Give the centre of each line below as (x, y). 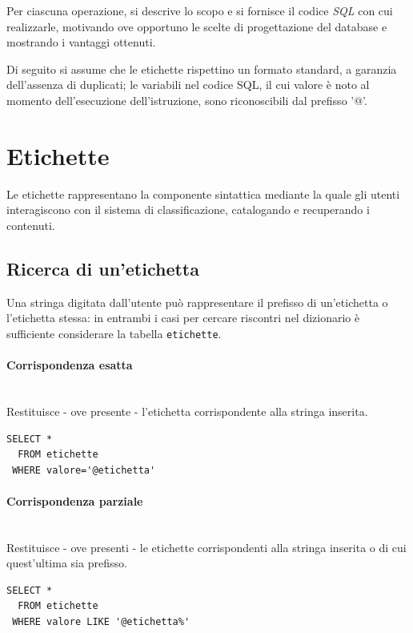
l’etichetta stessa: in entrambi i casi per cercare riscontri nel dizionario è (183, 318)
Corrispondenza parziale (75, 500)
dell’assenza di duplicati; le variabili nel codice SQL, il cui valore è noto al (188, 85)
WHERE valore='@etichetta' (84, 470)
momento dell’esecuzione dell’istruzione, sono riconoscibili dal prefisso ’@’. (187, 100)
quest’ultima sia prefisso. (67, 563)
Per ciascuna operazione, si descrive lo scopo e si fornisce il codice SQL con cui (200, 10)
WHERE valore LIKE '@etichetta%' (101, 622)
